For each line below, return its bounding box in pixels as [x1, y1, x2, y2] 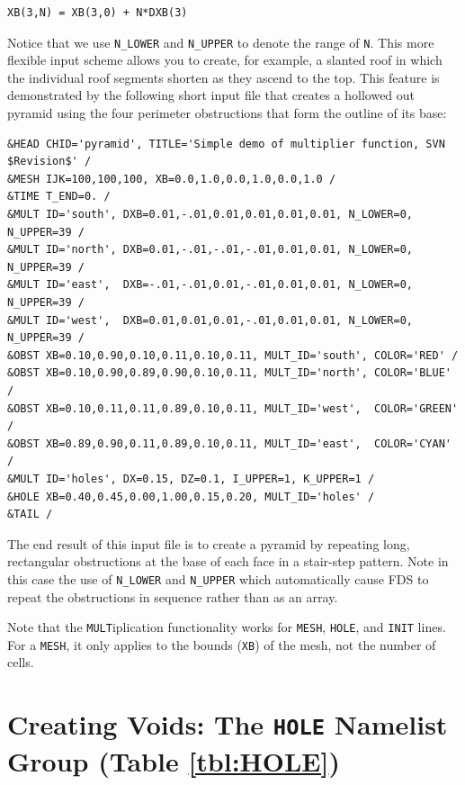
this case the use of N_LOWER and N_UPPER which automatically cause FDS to [7, 569, 429, 588]
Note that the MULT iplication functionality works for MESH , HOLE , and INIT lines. [7, 618, 446, 636]
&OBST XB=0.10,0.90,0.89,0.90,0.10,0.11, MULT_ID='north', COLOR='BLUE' [7, 366, 452, 380]
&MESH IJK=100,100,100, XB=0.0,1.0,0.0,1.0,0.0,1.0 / [7, 172, 336, 185]
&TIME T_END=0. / [7, 190, 111, 203]
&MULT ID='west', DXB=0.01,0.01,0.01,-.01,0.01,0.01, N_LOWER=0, [7, 313, 414, 327]
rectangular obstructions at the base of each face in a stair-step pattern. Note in [7, 552, 449, 571]
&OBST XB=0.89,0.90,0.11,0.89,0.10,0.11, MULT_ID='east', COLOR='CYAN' [7, 437, 452, 450]
